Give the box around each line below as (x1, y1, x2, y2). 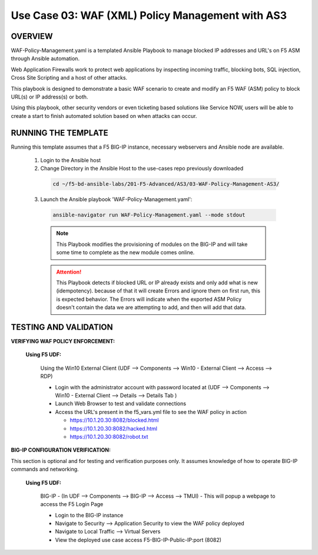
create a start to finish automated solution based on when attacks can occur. (11, 112, 197, 119)
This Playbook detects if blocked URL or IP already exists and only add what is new (56, 279, 259, 286)
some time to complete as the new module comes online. (56, 249, 195, 256)
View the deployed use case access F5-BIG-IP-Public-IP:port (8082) (55, 536, 222, 543)
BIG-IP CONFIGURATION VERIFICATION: (11, 446, 111, 454)
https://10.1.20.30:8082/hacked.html (69, 425, 157, 432)
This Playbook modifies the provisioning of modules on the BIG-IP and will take (56, 241, 248, 248)
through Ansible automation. (11, 55, 79, 62)
